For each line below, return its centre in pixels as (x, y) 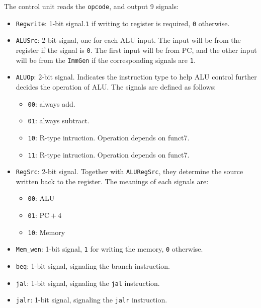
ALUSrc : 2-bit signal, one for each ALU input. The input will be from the (128, 40)
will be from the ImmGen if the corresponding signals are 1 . (106, 60)
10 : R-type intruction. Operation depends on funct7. (109, 137)
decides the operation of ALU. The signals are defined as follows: (116, 86)
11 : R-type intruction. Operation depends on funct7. (109, 154)
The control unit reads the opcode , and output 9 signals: (92, 6)
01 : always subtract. (59, 121)
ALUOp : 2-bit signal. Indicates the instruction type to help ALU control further (136, 77)
